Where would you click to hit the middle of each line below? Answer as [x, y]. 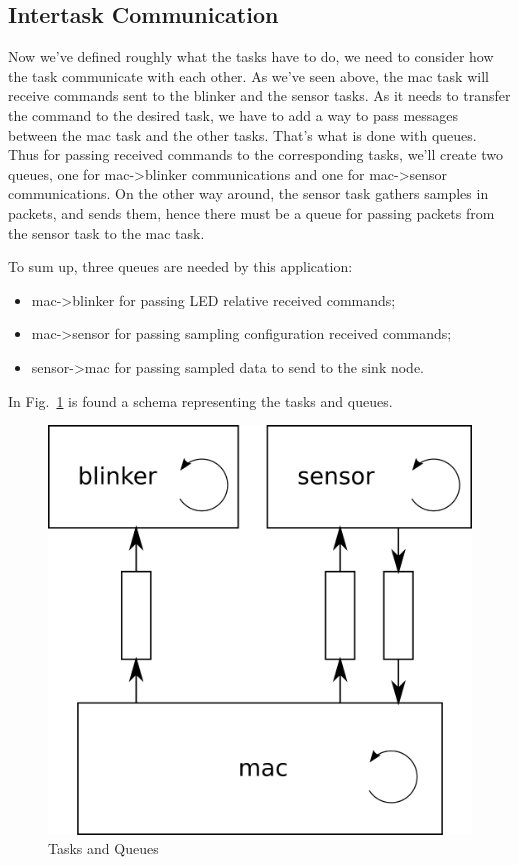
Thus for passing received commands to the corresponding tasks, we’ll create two [255, 154]
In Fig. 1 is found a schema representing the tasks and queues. [200, 400]
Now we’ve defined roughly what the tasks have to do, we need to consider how [251, 56]
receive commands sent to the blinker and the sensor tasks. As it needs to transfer [259, 95]
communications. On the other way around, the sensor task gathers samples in [248, 193]
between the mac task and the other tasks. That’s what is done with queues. [242, 134]
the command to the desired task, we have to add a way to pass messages [233, 114]
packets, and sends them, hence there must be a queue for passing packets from [251, 212]
